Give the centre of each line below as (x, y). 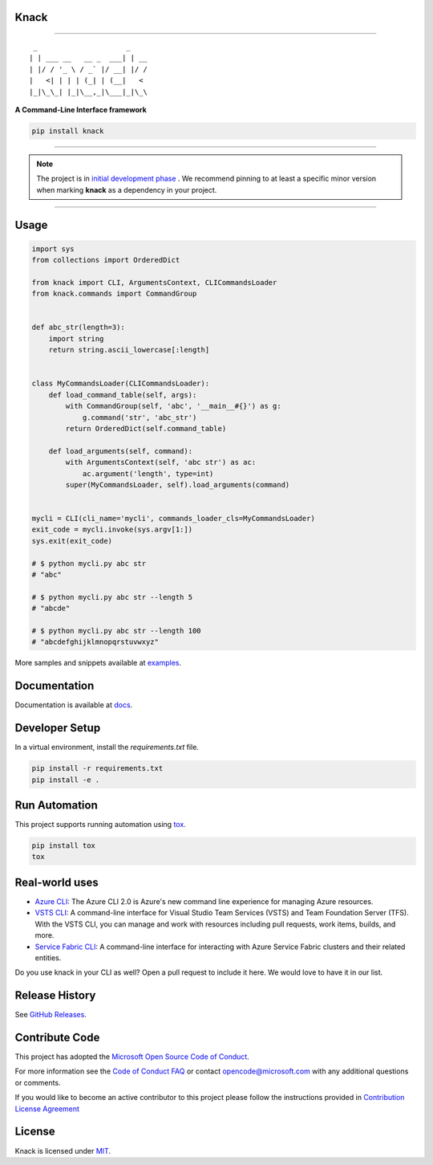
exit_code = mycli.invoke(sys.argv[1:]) (112, 530)
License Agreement (47, 1109)
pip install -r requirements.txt (97, 768)
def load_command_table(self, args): (123, 395)
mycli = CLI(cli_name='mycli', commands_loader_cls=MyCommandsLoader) (174, 519)
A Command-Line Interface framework (81, 109)
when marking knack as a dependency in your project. (127, 189)
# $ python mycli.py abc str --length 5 (112, 597)
